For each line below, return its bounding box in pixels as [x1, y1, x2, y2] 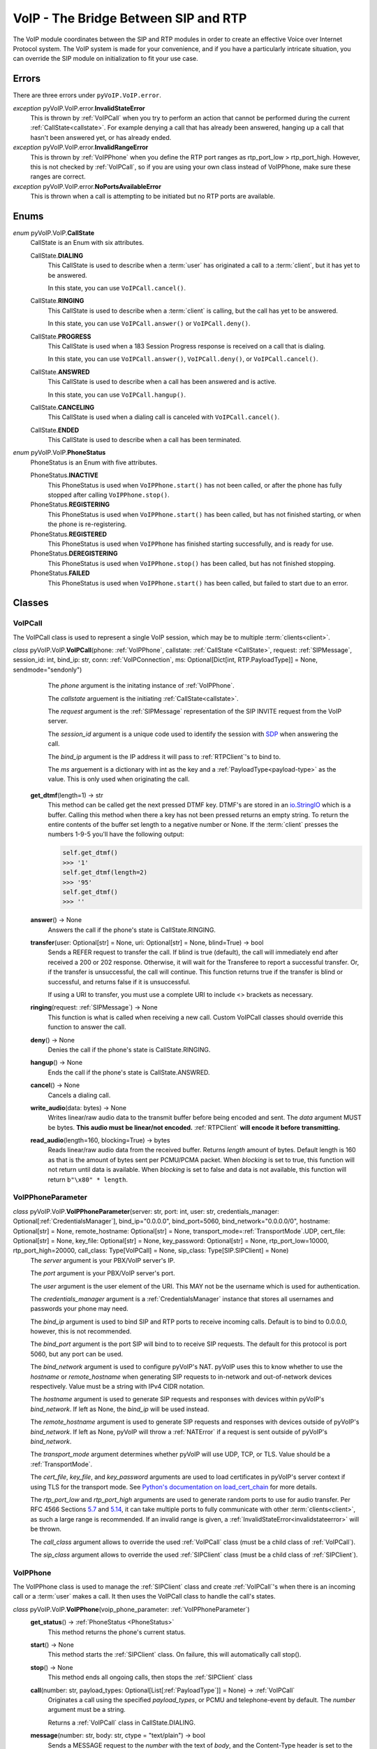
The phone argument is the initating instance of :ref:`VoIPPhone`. [47, 681, 235, 690]
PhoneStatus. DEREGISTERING [30, 549, 118, 558]
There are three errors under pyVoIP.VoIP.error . [13, 91, 162, 99]
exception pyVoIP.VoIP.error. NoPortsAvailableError [13, 182, 162, 190]
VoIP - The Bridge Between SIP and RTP [13, 10, 247, 26]
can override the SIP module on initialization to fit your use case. [13, 55, 198, 63]
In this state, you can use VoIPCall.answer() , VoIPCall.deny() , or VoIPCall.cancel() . [47, 355, 318, 363]
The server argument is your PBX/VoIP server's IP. [30, 1256, 175, 1264]
